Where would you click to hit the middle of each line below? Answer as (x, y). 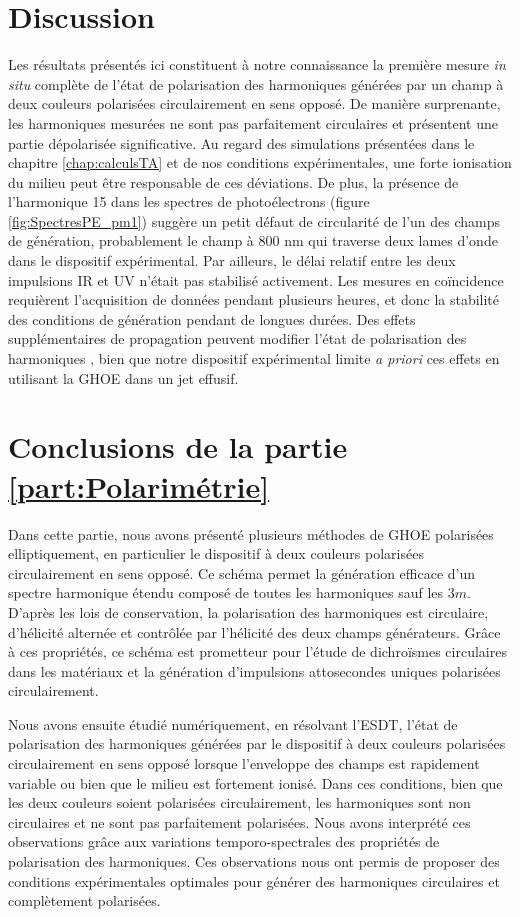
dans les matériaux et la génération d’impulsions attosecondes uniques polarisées (254, 670)
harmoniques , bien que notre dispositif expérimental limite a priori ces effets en (254, 358)
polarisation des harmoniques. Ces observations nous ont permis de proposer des (254, 861)
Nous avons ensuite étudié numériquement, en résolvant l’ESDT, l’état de (233, 723)
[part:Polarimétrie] (139, 485)
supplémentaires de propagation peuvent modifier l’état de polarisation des (237, 338)
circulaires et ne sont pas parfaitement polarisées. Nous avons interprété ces (239, 821)
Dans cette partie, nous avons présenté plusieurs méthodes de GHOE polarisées (251, 533)
